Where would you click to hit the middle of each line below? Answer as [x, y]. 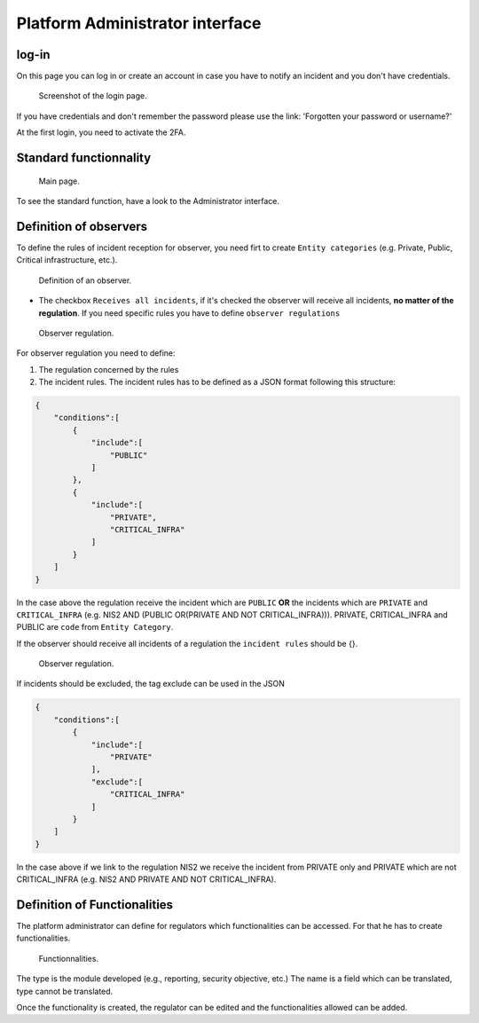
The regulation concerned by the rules [109, 369]
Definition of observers [82, 226]
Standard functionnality [84, 158]
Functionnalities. [69, 958]
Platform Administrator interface [139, 23]
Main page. [59, 181]
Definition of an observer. [85, 280]
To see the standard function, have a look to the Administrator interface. [148, 201]
